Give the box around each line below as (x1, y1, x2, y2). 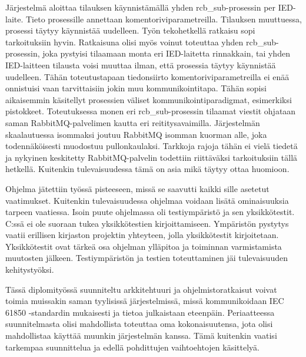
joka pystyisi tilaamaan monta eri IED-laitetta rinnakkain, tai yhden (42, 47, 290, 59)
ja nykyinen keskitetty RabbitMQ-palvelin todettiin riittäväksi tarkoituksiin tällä (5, 151, 298, 163)
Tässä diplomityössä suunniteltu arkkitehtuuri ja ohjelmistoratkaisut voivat (5, 283, 277, 295)
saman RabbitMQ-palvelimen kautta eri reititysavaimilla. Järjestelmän (5, 116, 260, 128)
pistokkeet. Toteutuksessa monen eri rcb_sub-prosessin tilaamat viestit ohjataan (5, 105, 296, 117)
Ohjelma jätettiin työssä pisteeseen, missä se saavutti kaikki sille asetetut (5, 182, 270, 194)
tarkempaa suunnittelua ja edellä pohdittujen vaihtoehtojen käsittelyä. (5, 341, 260, 353)
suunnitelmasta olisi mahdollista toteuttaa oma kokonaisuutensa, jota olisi (5, 318, 273, 330)
